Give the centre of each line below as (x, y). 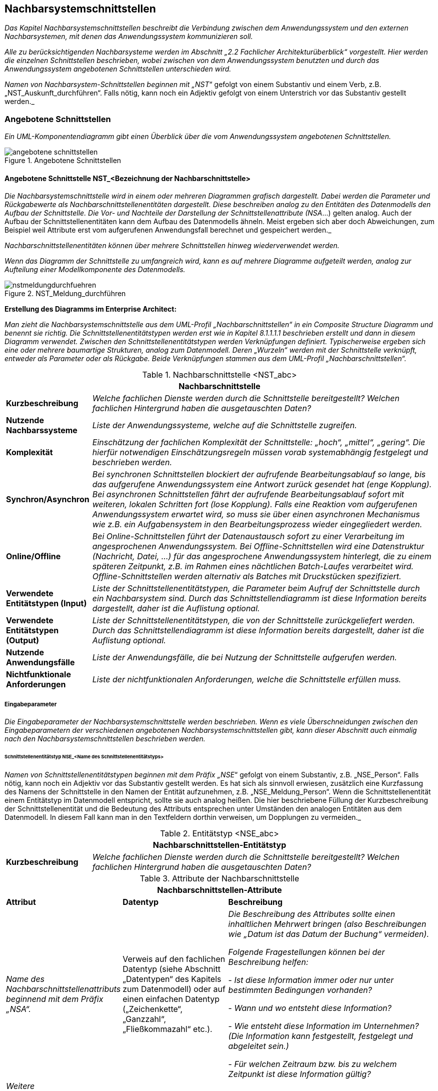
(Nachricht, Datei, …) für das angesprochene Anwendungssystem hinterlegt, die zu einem (262, 557)
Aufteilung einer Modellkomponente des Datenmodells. (95, 270)
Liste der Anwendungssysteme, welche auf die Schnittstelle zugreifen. (224, 425)
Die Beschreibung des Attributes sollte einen (312, 914)
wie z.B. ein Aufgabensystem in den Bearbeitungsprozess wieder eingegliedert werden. (257, 524)
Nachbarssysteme (42, 430)
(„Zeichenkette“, (153, 1009)
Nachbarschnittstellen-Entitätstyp (219, 845)
